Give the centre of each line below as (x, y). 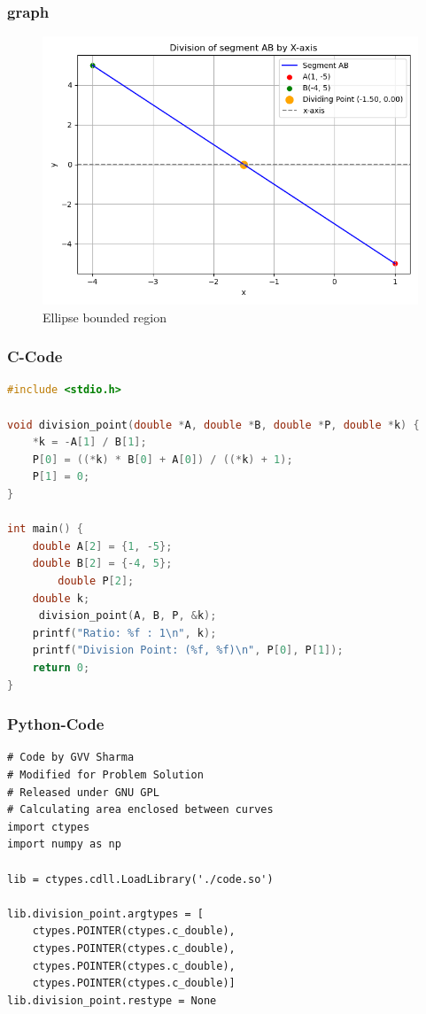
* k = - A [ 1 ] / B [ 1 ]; (89, 442)
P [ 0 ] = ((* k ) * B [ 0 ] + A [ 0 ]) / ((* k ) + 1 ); (163, 459)
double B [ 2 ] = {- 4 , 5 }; (102, 564)
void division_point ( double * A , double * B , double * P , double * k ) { (213, 425)
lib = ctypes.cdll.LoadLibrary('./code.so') (140, 879)
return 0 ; (61, 667)
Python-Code (56, 724)
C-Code (35, 356)
